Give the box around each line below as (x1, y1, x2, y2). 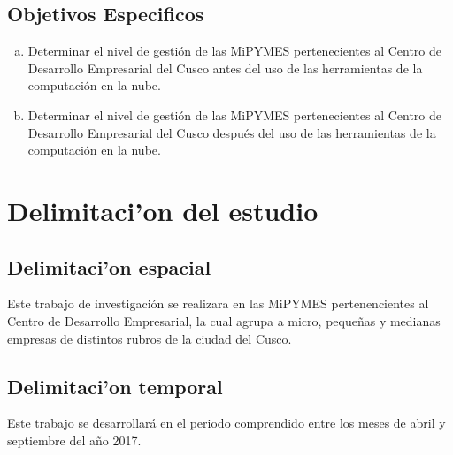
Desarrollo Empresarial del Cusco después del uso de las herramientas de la (27, 123, 436, 141)
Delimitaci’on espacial (7, 253, 211, 280)
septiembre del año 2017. (7, 430, 142, 449)
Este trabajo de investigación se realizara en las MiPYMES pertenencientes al (7, 294, 429, 313)
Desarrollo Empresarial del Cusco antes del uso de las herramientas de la (27, 58, 423, 77)
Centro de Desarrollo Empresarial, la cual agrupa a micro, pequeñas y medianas (7, 311, 441, 330)
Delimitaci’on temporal (7, 372, 223, 399)
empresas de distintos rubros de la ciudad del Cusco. (7, 329, 292, 347)
